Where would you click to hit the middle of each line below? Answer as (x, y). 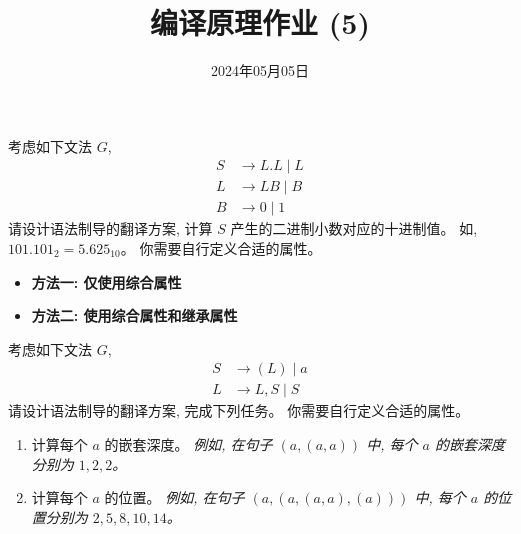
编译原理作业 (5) (260, 22)
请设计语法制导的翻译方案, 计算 (110, 228)
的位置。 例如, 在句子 (174, 497)
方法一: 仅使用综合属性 (106, 281)
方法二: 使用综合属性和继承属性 (134, 315)
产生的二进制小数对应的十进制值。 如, (354, 228)
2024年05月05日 (260, 70)
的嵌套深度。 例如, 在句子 (188, 444)
